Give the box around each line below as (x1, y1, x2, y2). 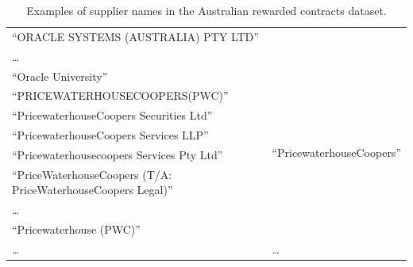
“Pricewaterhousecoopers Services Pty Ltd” (12, 146, 223, 162)
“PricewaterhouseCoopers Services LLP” (12, 127, 209, 143)
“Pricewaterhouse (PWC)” (12, 221, 141, 238)
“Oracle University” (12, 67, 108, 84)
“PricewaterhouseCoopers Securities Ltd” (12, 107, 213, 124)
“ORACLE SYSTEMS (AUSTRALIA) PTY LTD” (12, 28, 259, 44)
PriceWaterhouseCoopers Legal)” (12, 181, 173, 198)
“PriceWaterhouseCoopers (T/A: (12, 166, 172, 182)
